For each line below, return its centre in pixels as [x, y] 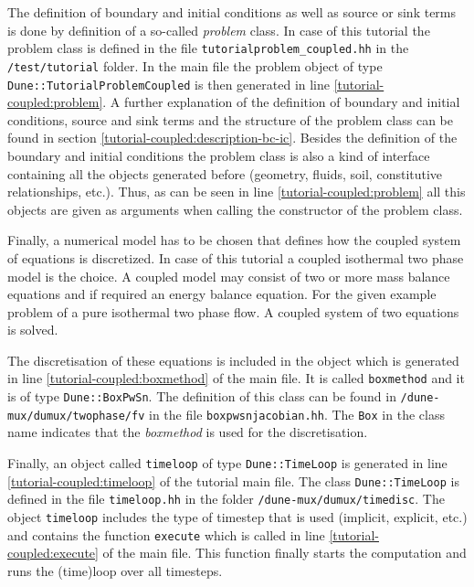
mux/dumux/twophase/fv [76, 416]
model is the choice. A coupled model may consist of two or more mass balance [229, 276]
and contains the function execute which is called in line [166, 534]
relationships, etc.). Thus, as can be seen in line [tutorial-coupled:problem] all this [237, 192]
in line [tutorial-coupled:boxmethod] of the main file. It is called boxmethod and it [236, 378]
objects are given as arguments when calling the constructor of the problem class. [235, 209]
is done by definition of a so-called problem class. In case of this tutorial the [219, 30]
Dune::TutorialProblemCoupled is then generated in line [169, 84]
